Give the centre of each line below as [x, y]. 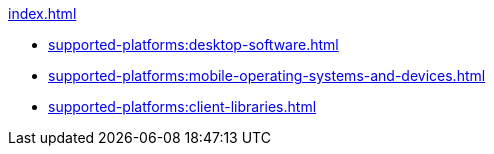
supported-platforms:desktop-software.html [193, 44]
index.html [42, 13]
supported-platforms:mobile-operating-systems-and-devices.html [267, 75]
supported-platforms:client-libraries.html [182, 106]
